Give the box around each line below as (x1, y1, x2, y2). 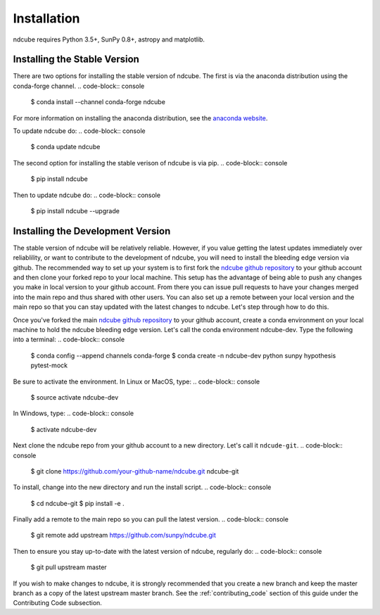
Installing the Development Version (13, 225, 171, 237)
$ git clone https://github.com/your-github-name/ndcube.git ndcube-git (30, 467, 239, 475)
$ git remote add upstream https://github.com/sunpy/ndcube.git (30, 531, 216, 540)
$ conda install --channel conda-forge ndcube (30, 98, 165, 106)
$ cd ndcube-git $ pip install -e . (30, 499, 125, 507)
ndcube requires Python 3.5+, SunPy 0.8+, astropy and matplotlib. (13, 35, 205, 44)
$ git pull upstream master (30, 563, 107, 571)
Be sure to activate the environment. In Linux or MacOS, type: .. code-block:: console (13, 377, 260, 386)
